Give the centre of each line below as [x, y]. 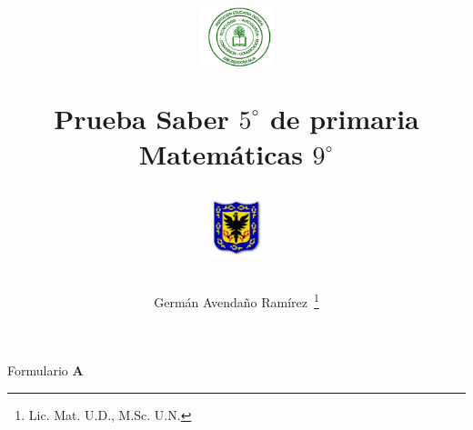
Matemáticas [221, 153]
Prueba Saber [141, 118]
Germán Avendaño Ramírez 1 [236, 300]
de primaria [344, 118]
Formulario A [45, 370]
